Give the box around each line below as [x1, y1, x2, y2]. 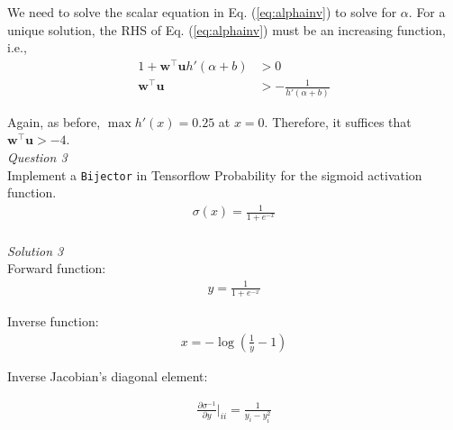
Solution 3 [7, 241, 64, 260]
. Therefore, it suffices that [264, 112, 412, 131]
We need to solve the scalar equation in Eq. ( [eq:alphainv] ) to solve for [7, 3, 397, 21]
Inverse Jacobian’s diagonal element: [7, 367, 208, 385]
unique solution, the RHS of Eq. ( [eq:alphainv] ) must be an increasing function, [7, 20, 446, 39]
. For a [408, 3, 446, 21]
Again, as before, [7, 112, 101, 131]
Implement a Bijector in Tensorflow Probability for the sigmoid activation [7, 165, 422, 184]
